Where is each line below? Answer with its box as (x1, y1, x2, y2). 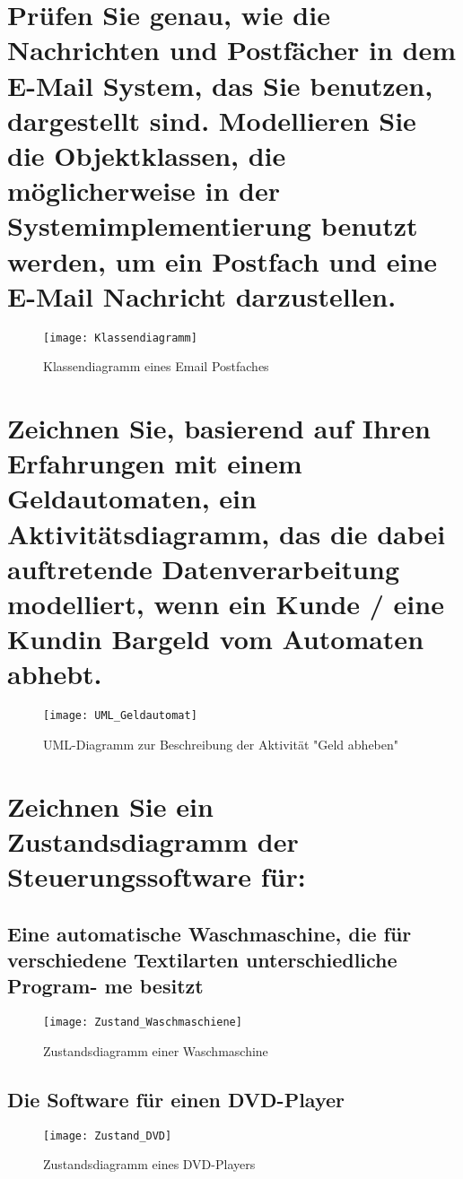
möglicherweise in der (7, 172, 280, 209)
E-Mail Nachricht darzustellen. (7, 277, 397, 314)
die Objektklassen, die (7, 136, 286, 173)
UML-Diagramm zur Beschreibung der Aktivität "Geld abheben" (43, 734, 399, 753)
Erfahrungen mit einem (7, 445, 302, 481)
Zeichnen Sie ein (7, 787, 214, 824)
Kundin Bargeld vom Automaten (7, 620, 424, 657)
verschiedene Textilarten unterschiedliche (7, 946, 397, 974)
